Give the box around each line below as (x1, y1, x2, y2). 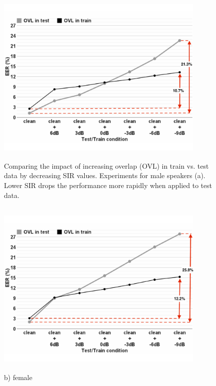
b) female (4, 372, 33, 383)
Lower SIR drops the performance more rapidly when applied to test (4, 180, 212, 191)
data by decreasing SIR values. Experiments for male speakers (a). (4, 170, 206, 181)
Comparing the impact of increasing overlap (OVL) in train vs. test (4, 160, 209, 171)
